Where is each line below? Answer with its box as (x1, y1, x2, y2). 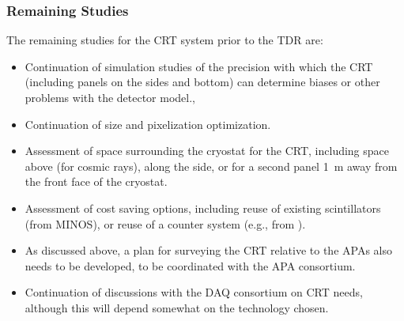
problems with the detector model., (25, 89, 196, 105)
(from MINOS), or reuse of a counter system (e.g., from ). (25, 215, 306, 232)
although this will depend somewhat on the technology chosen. (25, 299, 329, 315)
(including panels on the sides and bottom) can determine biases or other (25, 74, 380, 90)
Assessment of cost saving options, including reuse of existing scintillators (25, 199, 381, 216)
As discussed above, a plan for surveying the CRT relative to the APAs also (25, 242, 392, 259)
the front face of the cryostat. (25, 173, 168, 190)
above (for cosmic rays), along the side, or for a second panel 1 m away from (25, 157, 398, 174)
